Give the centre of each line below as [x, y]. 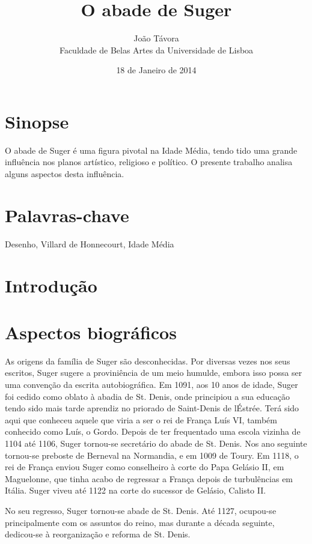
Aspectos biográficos [91, 332]
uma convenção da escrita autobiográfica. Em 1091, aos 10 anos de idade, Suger [151, 385]
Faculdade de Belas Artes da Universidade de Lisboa [156, 50]
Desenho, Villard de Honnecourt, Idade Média [90, 243]
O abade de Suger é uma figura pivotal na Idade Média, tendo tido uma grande [151, 150]
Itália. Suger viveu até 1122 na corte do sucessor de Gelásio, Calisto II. [136, 490]
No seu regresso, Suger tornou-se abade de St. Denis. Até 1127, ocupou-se [141, 510]
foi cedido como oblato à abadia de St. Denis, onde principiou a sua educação [148, 396]
